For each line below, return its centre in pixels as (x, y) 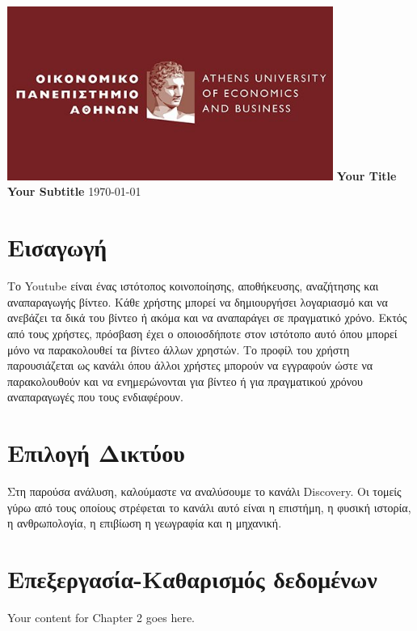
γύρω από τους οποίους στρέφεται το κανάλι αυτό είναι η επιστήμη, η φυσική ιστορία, (209, 507)
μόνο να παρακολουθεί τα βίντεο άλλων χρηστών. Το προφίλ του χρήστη (179, 349)
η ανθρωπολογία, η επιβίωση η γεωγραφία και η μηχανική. (145, 523)
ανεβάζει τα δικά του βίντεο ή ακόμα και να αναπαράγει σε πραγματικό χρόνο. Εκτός (207, 318)
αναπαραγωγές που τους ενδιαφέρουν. (95, 397)
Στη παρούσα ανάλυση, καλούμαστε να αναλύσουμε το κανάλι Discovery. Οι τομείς (204, 491)
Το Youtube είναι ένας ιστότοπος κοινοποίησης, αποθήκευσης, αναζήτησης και (193, 286)
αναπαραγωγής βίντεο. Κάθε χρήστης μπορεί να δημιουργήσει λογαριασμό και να (198, 301)
